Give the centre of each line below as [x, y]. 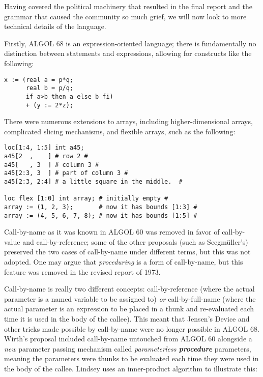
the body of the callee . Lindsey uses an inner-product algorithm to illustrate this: [131, 368]
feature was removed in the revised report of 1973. [82, 271]
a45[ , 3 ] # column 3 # [52, 165]
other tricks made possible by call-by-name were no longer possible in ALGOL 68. [132, 328]
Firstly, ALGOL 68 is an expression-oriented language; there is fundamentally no [130, 43]
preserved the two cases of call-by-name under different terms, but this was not [127, 252]
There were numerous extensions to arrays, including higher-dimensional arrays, [128, 121]
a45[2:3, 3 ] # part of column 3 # [66, 173]
